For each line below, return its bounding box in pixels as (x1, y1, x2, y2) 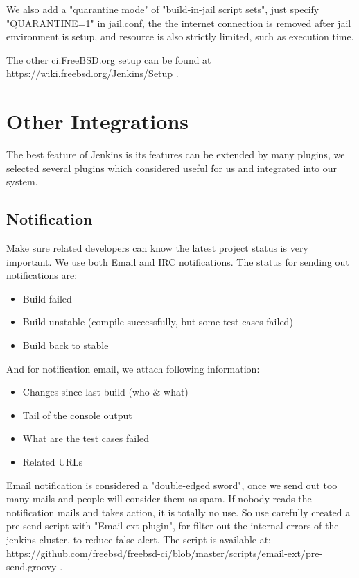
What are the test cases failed (22, 431, 150, 445)
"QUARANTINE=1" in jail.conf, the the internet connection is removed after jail (6, 15, 351, 30)
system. (6, 174, 38, 189)
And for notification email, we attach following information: (6, 361, 260, 375)
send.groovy (6, 559, 57, 574)
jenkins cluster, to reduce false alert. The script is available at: (6, 532, 272, 546)
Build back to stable (22, 338, 109, 352)
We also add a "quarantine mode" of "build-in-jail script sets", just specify (6, 2, 319, 16)
